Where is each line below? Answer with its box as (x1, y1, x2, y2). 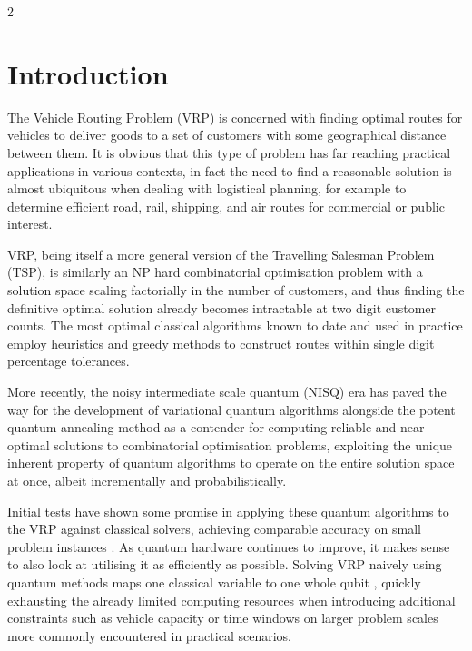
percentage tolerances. (7, 351, 130, 370)
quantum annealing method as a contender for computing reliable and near (7, 418, 425, 437)
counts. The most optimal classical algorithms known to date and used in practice (7, 316, 463, 335)
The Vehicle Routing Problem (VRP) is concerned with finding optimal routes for (7, 107, 463, 126)
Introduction (7, 54, 169, 92)
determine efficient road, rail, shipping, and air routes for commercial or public (7, 196, 445, 215)
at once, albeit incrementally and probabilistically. (7, 471, 287, 489)
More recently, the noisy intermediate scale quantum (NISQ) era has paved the (7, 382, 447, 401)
